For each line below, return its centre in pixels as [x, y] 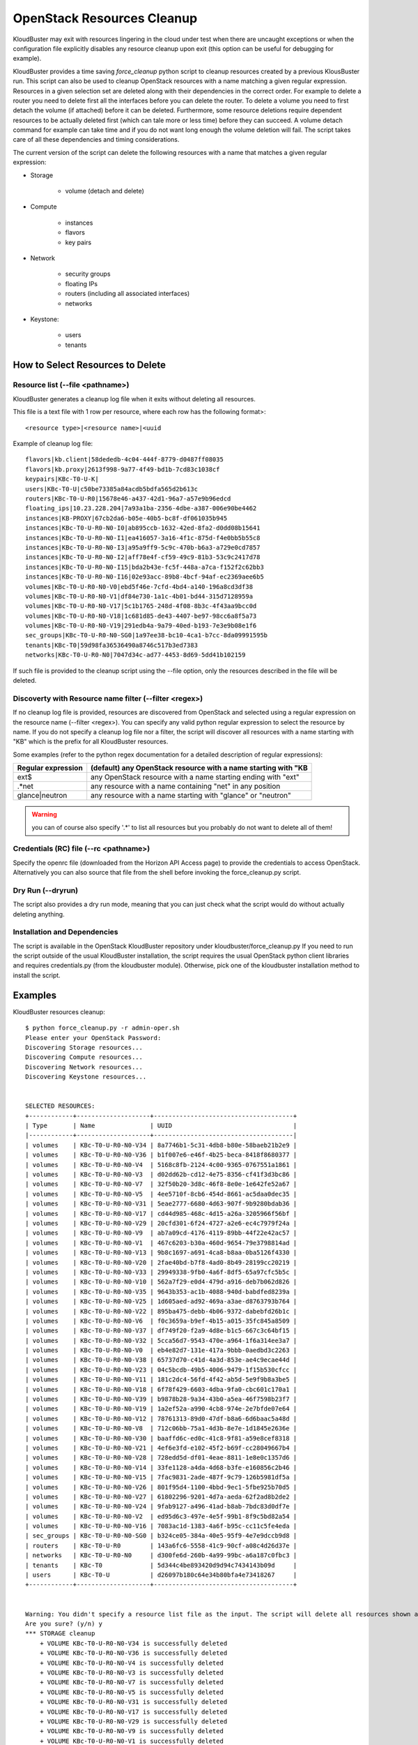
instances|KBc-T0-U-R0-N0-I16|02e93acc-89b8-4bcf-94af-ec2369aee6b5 [145, 577]
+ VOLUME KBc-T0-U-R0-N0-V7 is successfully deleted [132, 1683]
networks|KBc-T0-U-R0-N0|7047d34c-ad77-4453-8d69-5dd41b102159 [136, 655]
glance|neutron [42, 796]
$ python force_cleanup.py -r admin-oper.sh [103, 1028]
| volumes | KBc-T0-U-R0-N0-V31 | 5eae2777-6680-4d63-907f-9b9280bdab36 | [161, 1204]
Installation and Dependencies [65, 932]
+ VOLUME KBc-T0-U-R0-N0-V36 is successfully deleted [133, 1653]
